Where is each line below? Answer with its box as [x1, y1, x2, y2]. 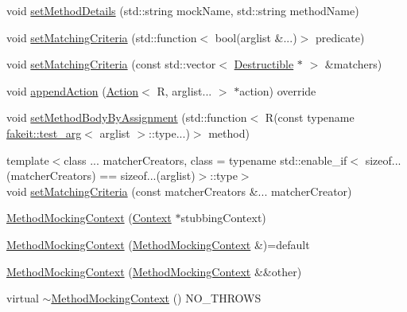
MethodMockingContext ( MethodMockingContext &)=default [6, 236, 310, 252]
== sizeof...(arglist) [99, 167, 196, 184]
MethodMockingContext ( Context [6, 209, 172, 226]
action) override [239, 82, 316, 99]
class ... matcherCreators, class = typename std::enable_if [64, 151, 347, 168]
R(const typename [265, 109, 355, 126]
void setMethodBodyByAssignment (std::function [6, 109, 247, 126]
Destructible [234, 56, 294, 72]
